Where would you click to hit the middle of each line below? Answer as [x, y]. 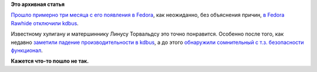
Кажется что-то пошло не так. [50, 61]
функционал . [27, 50]
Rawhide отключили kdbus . [45, 23]
